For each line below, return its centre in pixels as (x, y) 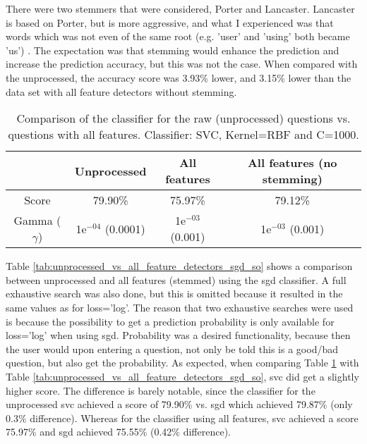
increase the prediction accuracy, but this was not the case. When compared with (182, 64)
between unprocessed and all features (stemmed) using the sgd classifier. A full (176, 279)
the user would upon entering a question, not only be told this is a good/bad (172, 349)
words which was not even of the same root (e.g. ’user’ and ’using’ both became (178, 36)
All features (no (292, 163)
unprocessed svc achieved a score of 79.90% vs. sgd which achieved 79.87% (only (179, 404)
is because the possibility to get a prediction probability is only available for (170, 321)
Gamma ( (37, 221)
